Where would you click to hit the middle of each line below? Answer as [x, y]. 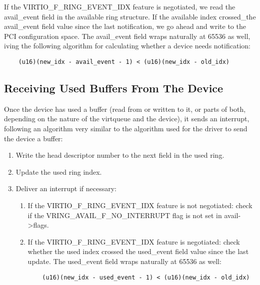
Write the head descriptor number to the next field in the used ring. [120, 155]
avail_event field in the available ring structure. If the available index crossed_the [130, 16]
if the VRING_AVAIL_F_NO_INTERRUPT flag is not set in [125, 215]
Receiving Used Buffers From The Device [114, 88]
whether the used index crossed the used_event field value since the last [138, 251]
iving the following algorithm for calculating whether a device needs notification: [127, 46]
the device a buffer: [33, 138]
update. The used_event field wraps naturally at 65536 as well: [124, 261]
